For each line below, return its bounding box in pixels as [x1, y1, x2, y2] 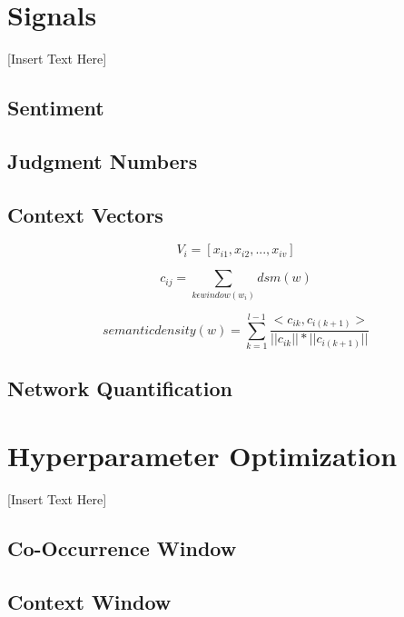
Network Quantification [7, 374, 232, 403]
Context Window [7, 587, 172, 615]
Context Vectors [7, 200, 163, 228]
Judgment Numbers [7, 146, 198, 174]
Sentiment [7, 94, 104, 122]
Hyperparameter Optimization [7, 436, 398, 473]
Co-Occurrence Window [7, 533, 237, 562]
